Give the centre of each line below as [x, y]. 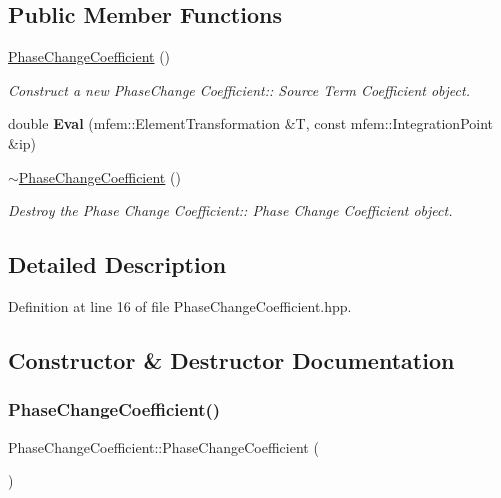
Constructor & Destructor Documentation [231, 359]
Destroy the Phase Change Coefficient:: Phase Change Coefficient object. [230, 210]
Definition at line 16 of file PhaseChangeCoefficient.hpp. [180, 305]
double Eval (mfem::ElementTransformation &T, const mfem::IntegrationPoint [251, 123]
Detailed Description [117, 264]
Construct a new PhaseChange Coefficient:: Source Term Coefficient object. [239, 89]
